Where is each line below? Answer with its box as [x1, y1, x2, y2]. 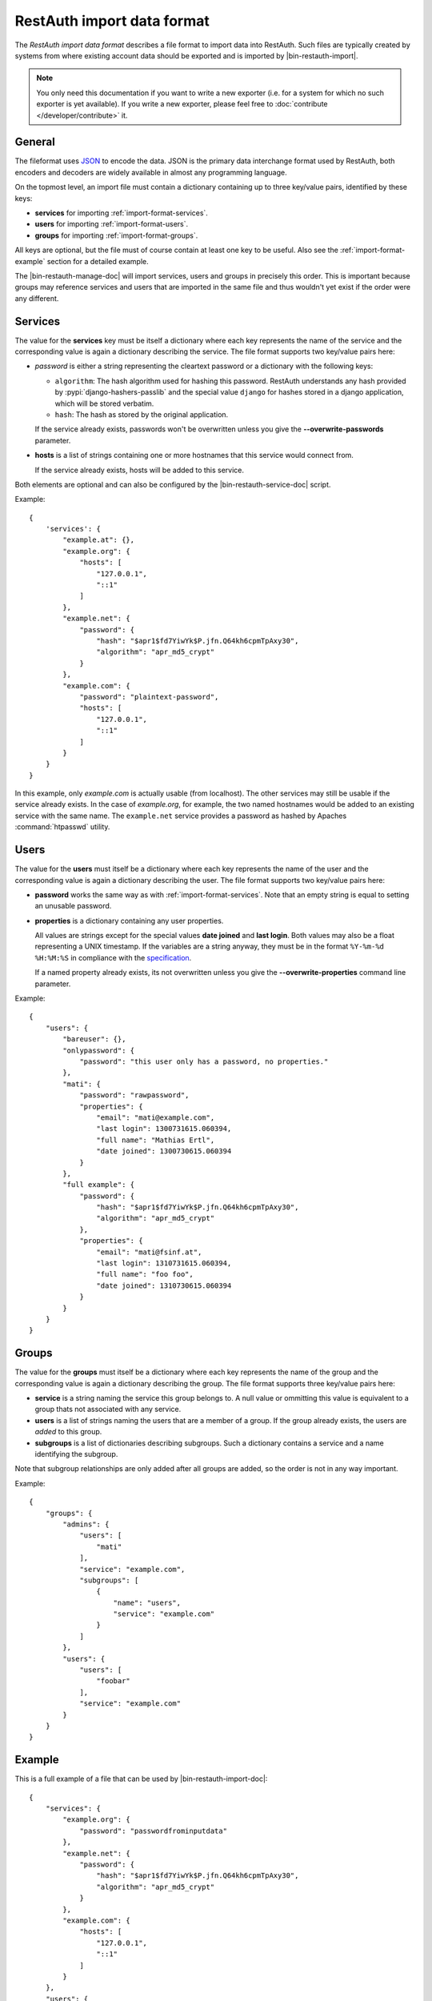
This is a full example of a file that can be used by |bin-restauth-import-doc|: [14, 1774, 268, 1784]
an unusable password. [34, 901, 112, 911]
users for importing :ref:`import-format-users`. [34, 219, 189, 229]
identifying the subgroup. [34, 1450, 118, 1459]
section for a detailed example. [46, 256, 149, 266]
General [14, 135, 56, 149]
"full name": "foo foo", [96, 1269, 194, 1279]
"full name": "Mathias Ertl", [96, 1135, 215, 1145]
